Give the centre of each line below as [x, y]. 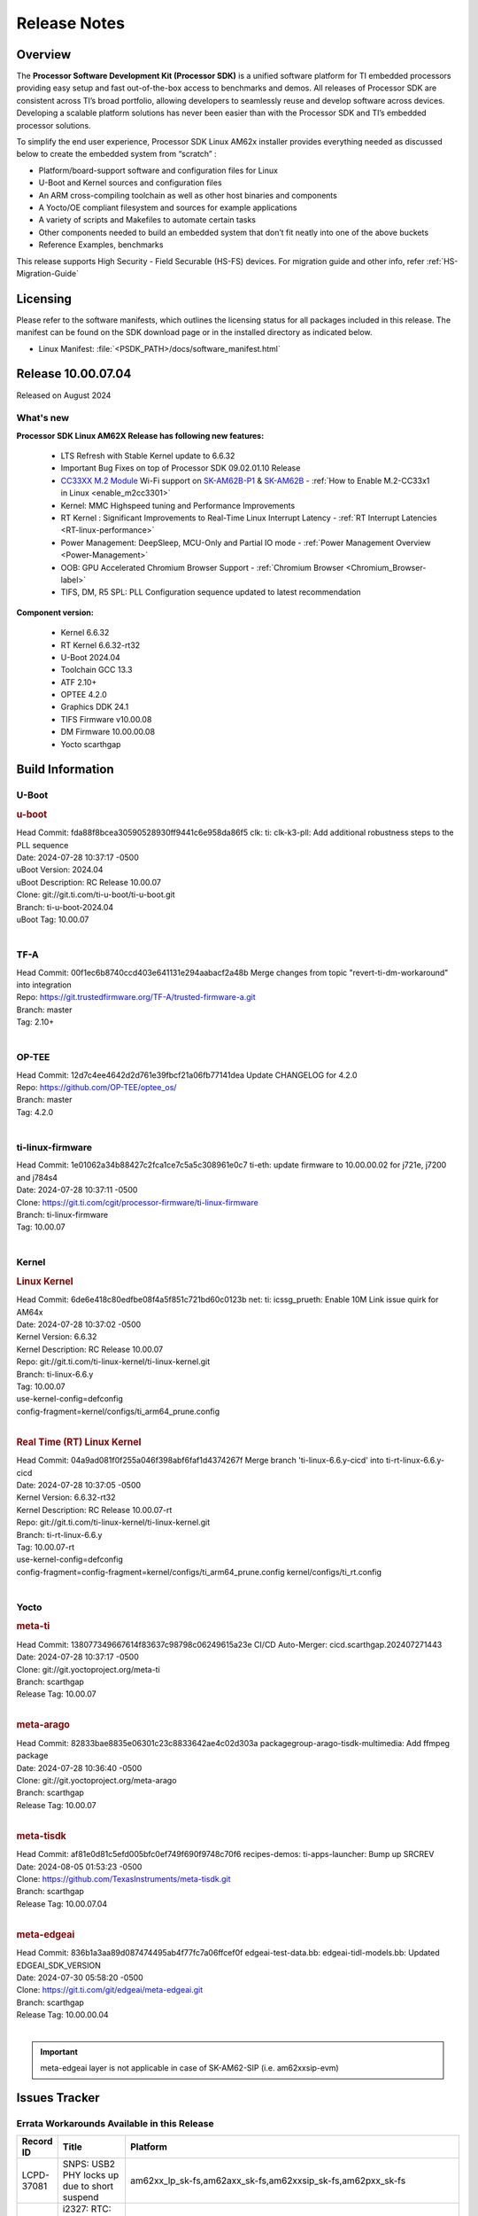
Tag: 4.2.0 [35, 1112]
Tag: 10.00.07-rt [46, 1547]
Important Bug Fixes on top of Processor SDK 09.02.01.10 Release [181, 468]
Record [37, 2142]
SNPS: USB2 [89, 2165]
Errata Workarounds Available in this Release [115, 2124]
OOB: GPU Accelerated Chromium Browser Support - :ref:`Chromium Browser [202, 567]
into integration [44, 985]
